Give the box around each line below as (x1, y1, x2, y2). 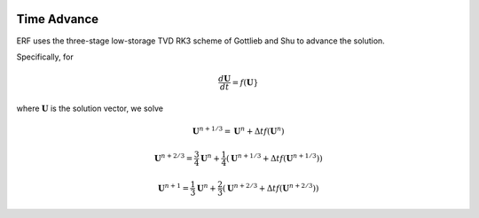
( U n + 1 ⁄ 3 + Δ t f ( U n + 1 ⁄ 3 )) (226, 152, 323, 163)
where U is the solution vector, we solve (16, 103, 164, 113)
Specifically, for (16, 51, 75, 62)
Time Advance (16, 12, 99, 27)
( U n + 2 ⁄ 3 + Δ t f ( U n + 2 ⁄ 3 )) (222, 182, 319, 193)
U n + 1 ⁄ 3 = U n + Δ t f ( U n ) (192, 125, 285, 136)
